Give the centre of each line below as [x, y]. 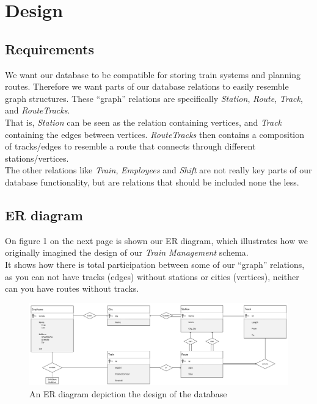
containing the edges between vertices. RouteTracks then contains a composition [155, 134]
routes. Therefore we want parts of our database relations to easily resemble [147, 86]
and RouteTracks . [38, 110]
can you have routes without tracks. [72, 288]
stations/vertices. [37, 158]
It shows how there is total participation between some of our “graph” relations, [155, 264]
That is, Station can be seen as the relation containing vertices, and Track [144, 122]
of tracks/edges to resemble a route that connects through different [130, 146]
